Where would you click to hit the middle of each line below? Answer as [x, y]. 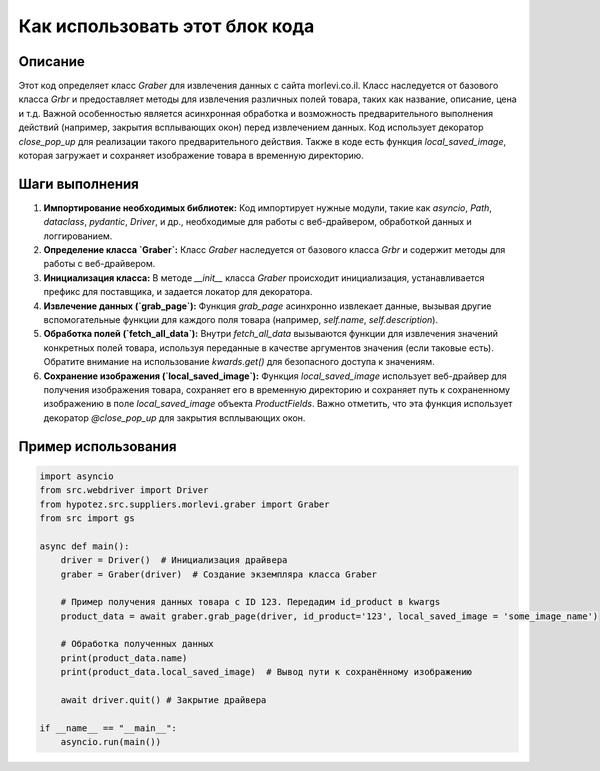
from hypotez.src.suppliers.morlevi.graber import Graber [184, 504]
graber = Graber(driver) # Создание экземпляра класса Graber [219, 574]
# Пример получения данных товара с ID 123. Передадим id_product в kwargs [250, 602]
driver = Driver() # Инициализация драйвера [174, 560]
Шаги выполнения [78, 183]
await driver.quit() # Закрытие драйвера [163, 700]
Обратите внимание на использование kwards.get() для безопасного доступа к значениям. [239, 362]
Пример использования [97, 446]
